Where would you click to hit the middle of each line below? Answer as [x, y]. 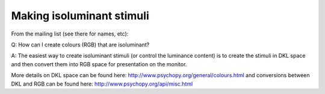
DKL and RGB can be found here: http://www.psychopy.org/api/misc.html [102, 84]
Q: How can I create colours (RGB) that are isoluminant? [80, 45]
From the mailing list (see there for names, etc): [70, 34]
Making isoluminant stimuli [80, 16]
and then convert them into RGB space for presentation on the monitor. [99, 64]
